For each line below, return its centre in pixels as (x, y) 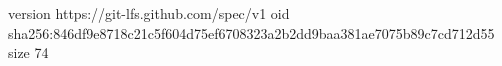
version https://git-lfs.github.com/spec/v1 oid (149, 13)
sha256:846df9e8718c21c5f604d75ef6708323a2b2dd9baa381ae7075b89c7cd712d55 (251, 32)
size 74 (28, 52)
